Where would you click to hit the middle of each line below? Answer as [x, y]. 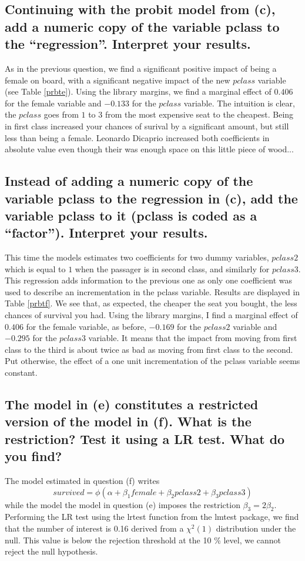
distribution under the [256, 528]
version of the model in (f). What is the [128, 421]
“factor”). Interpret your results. [106, 233]
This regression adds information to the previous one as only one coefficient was [149, 280]
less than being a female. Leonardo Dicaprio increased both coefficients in [137, 137]
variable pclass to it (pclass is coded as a [131, 215]
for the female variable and [53, 103]
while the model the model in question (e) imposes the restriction [123, 504]
